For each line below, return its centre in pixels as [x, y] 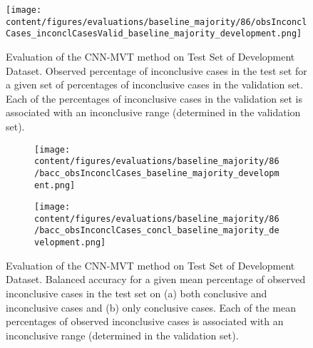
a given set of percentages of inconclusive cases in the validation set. [154, 85]
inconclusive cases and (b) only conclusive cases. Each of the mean [151, 307]
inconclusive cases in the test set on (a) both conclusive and [137, 293]
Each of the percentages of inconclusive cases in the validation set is [154, 98]
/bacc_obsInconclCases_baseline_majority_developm [157, 173]
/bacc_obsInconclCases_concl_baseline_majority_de [157, 231]
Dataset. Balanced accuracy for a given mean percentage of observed [156, 279]
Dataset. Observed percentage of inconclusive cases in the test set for [156, 70]
